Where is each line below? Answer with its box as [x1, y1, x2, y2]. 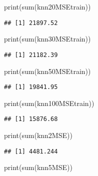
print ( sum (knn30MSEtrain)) [4, 33, 91, 44]
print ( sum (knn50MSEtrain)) [4, 65, 91, 76]
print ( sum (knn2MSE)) [4, 130, 72, 140]
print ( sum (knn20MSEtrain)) [4, 1, 91, 11]
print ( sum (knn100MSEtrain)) [4, 97, 94, 108]
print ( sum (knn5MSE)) [4, 162, 72, 172]
